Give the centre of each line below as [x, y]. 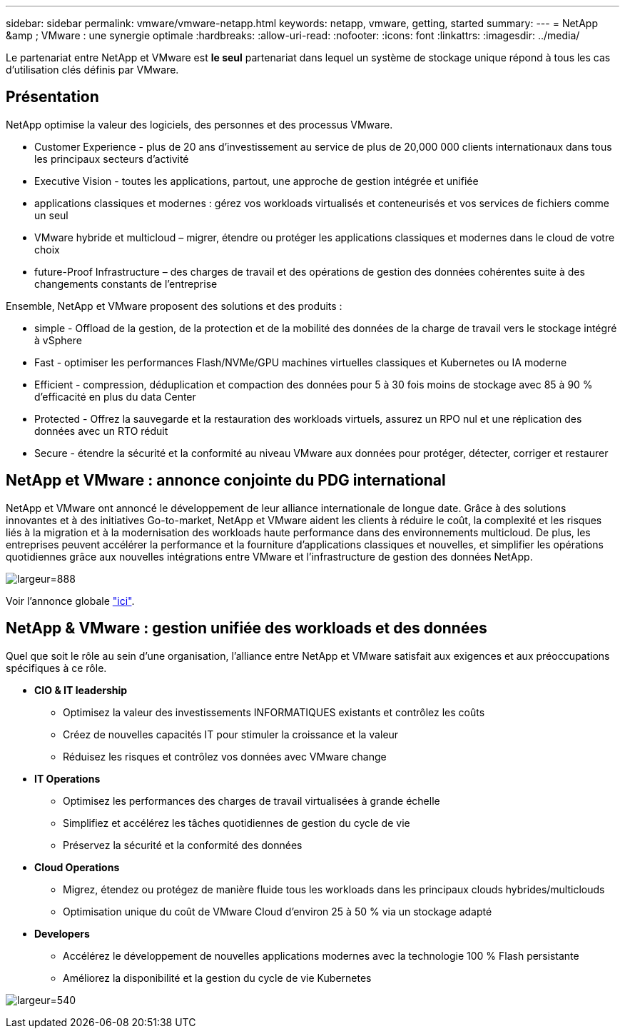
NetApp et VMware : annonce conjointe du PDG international [226, 481]
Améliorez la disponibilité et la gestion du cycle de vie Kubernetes [217, 978]
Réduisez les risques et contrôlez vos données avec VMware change [225, 756]
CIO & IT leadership [81, 690]
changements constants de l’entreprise [126, 283]
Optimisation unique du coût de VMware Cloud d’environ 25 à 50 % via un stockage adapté [278, 911]
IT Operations [67, 778]
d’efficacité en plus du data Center [115, 396]
